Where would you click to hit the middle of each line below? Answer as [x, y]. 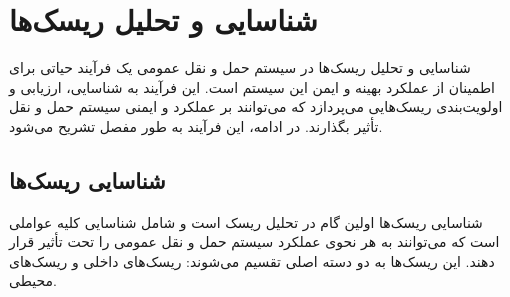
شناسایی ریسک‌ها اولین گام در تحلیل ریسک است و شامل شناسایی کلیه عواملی [246, 221]
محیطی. [33, 280]
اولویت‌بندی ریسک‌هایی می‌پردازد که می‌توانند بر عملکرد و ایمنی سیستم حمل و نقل [256, 106]
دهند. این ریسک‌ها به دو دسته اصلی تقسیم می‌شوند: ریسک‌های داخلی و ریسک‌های [252, 260]
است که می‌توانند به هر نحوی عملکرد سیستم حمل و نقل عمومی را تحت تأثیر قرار [254, 241]
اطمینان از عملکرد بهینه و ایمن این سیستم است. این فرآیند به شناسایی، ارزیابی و [252, 86]
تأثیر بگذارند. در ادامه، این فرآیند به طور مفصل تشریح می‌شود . [196, 125]
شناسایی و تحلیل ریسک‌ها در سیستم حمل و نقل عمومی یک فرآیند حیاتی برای [240, 67]
